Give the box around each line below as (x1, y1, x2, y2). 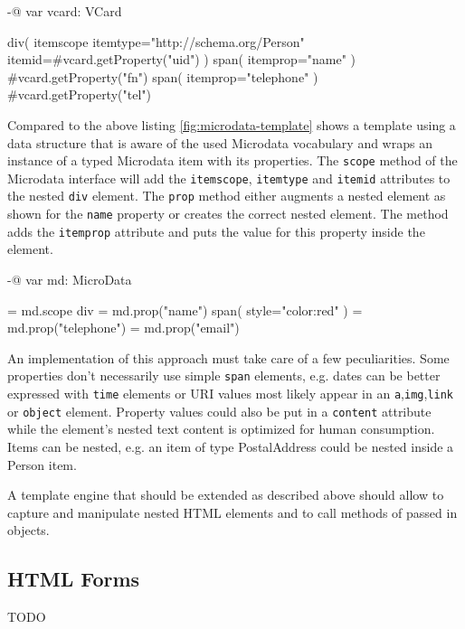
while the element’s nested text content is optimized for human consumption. (7, 419, 435, 438)
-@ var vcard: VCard (7, 2, 122, 20)
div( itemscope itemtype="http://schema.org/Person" (7, 32, 305, 51)
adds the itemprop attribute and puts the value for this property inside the (7, 221, 425, 240)
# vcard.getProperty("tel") (7, 85, 151, 104)
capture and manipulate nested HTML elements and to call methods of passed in (7, 502, 458, 521)
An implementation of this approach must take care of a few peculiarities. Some (7, 348, 450, 367)
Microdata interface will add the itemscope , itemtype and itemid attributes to (7, 168, 451, 187)
